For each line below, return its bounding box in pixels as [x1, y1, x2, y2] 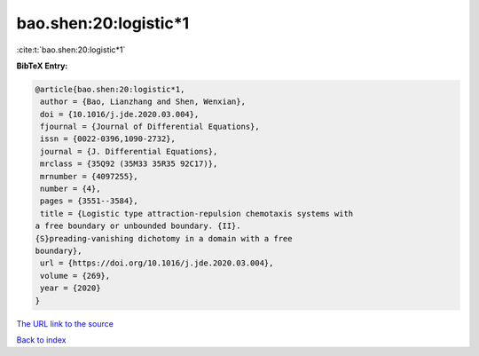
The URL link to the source [16, 318, 114, 328]
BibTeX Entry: [16, 60, 68, 71]
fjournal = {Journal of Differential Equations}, [40, 122, 261, 132]
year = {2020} [40, 283, 101, 293]
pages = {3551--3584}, [40, 196, 139, 206]
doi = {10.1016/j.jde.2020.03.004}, [40, 109, 200, 119]
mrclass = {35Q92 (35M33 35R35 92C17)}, [40, 159, 218, 169]
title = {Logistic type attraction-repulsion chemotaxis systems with [40, 209, 354, 218]
